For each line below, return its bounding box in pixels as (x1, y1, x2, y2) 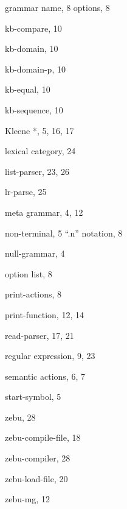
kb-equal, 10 (5, 83, 50, 96)
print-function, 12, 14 (5, 308, 84, 321)
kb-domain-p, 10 (5, 62, 66, 75)
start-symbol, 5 (5, 390, 61, 403)
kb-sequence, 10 (5, 103, 63, 116)
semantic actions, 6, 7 (5, 369, 85, 382)
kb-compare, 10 (5, 21, 62, 34)
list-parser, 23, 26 (5, 165, 70, 177)
